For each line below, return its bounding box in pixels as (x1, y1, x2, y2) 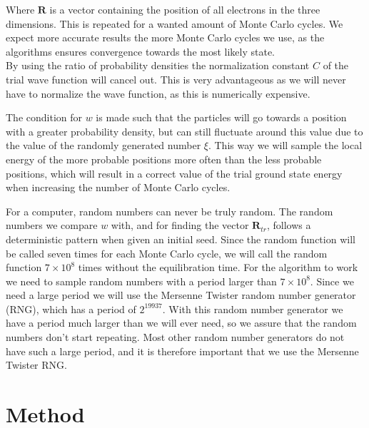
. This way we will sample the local (208, 138, 363, 153)
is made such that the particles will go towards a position (96, 110, 347, 125)
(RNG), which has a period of (6, 301, 136, 316)
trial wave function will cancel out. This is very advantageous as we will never (6, 71, 346, 86)
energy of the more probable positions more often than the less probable (6, 151, 322, 166)
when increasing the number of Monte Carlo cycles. (6, 180, 231, 195)
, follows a (266, 218, 311, 233)
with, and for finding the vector (111, 218, 249, 233)
